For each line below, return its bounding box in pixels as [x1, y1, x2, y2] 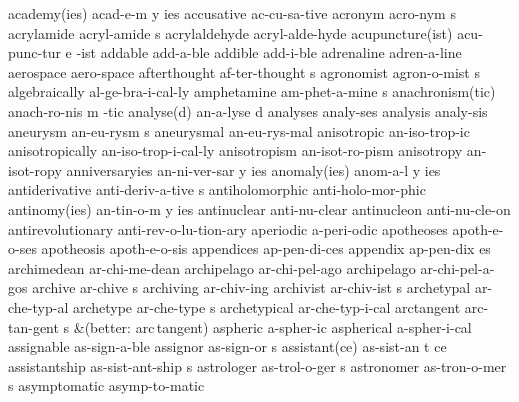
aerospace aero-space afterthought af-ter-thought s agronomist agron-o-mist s [8, 61, 480, 82]
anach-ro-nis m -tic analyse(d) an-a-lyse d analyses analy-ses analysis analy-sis [8, 100, 488, 121]
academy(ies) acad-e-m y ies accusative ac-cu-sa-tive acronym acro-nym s [8, 3, 456, 23]
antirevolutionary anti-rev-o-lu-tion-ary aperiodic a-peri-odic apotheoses [8, 218, 448, 239]
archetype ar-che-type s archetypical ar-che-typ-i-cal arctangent [72, 296, 461, 317]
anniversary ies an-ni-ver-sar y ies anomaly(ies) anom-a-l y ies [66, 159, 441, 180]
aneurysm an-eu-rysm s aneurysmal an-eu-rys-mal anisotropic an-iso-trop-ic [8, 120, 470, 141]
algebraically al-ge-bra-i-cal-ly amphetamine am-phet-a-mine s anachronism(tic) [8, 81, 496, 102]
